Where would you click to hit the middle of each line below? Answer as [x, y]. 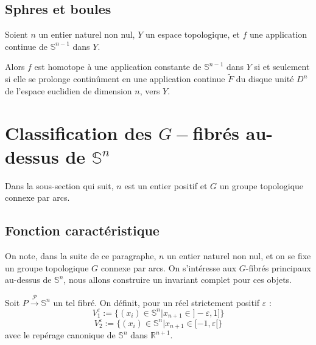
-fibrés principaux [278, 267]
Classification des [79, 132]
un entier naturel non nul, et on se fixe [239, 256]
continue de [26, 46]
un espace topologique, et [192, 34]
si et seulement [282, 67]
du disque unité [265, 79]
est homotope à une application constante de [118, 67]
